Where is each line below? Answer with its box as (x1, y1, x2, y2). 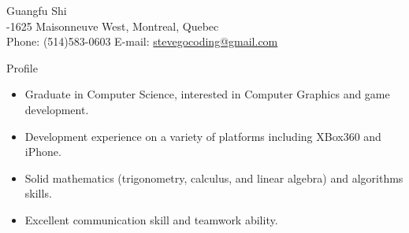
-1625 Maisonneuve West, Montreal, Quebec (6, 17, 219, 34)
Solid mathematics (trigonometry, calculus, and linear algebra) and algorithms (24, 169, 403, 186)
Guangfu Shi (6, 2, 67, 18)
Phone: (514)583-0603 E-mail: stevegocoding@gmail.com (6, 33, 278, 50)
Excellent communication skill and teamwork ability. (24, 211, 278, 227)
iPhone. (24, 143, 61, 160)
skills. (24, 185, 52, 202)
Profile (6, 59, 38, 76)
